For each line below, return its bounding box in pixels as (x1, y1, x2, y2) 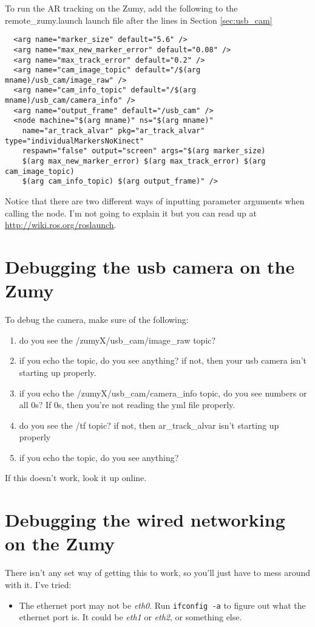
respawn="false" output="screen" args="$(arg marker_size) (22, 147, 266, 156)
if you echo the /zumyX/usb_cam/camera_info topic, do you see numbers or (19, 386, 307, 399)
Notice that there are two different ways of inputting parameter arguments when (5, 195, 305, 207)
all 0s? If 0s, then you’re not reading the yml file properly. (19, 398, 235, 411)
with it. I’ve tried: (5, 578, 72, 591)
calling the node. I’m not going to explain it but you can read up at (5, 206, 257, 219)
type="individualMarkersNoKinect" (5, 136, 144, 145)
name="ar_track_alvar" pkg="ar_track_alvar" (22, 126, 205, 136)
